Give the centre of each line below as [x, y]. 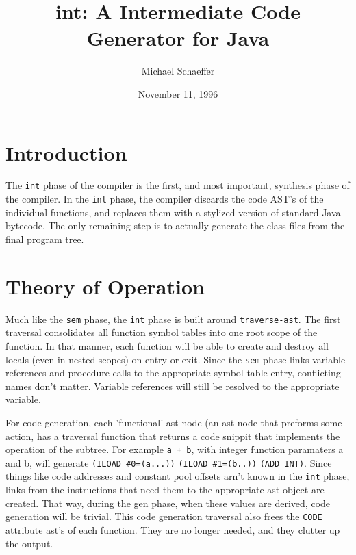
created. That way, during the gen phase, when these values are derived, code [168, 503]
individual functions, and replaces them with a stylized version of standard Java [173, 212]
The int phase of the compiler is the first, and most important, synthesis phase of [178, 185]
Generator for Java [178, 38]
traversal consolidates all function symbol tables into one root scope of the [162, 332]
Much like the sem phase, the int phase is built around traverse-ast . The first [173, 319]
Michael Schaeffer [178, 71]
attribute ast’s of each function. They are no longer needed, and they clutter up [173, 529]
